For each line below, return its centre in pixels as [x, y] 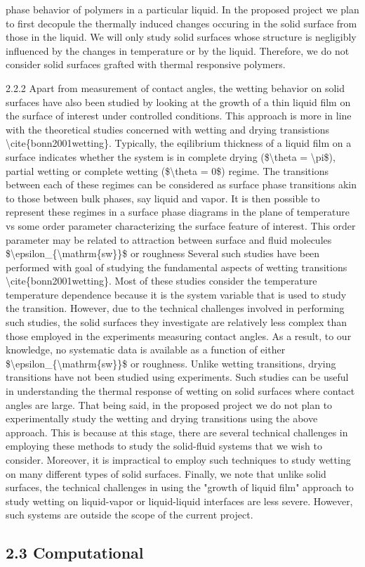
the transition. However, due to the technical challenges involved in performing [175, 308]
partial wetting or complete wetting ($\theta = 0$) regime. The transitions [167, 170]
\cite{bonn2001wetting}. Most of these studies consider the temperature [161, 281]
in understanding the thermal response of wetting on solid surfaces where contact [180, 391]
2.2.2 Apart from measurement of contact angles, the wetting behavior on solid [175, 87]
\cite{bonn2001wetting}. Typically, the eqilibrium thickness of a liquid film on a [179, 143]
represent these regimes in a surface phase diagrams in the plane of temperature [178, 212]
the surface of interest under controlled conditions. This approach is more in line [179, 116]
